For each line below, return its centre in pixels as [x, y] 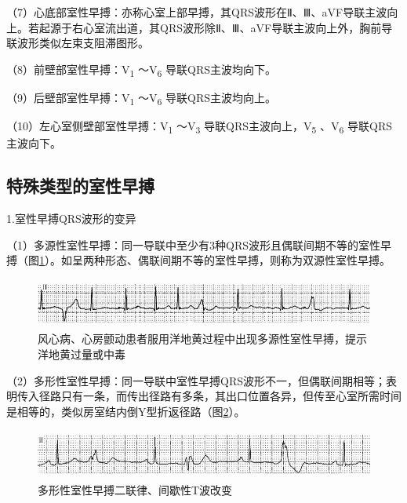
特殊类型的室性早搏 [80, 186]
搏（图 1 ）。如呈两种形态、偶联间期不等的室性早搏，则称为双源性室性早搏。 [198, 260]
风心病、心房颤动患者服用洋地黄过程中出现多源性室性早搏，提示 [202, 339]
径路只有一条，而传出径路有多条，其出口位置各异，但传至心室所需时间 [220, 396]
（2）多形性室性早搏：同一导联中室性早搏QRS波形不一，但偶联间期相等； [196, 380]
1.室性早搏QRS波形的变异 [71, 218]
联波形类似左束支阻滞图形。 [78, 43]
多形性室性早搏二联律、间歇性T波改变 [135, 489]
